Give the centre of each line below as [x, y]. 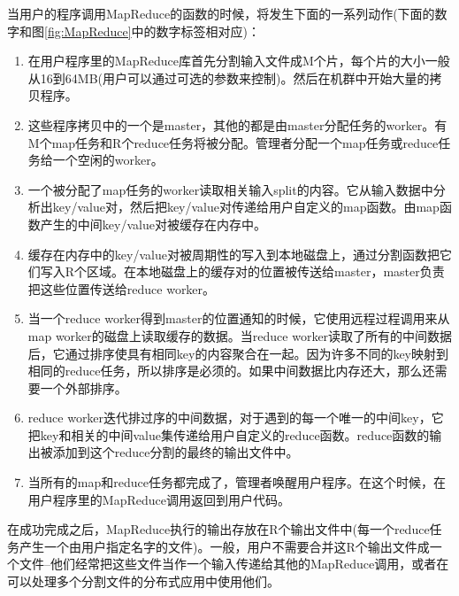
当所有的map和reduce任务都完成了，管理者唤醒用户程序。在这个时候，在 [237, 482]
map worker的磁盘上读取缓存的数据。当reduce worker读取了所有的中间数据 [240, 335]
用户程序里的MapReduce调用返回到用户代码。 [159, 499]
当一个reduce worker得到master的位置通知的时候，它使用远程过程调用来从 [239, 318]
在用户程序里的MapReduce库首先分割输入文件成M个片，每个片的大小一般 [239, 61]
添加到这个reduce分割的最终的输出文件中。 [176, 452]
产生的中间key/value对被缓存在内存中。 [153, 224]
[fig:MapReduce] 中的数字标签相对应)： [153, 31]
